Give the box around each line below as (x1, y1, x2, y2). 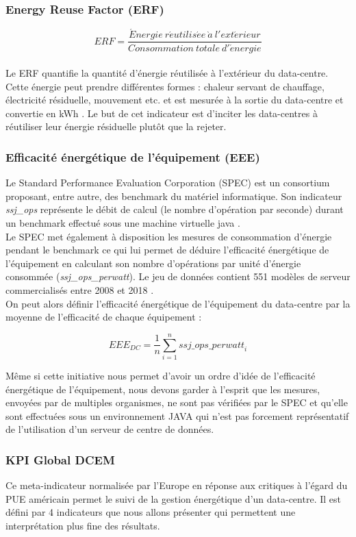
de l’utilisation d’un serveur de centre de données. (5, 422, 214, 436)
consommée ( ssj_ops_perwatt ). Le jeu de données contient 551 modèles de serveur (5, 269, 351, 284)
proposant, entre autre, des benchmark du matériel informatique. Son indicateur (5, 188, 342, 203)
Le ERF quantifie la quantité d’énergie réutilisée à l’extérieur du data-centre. (5, 66, 329, 80)
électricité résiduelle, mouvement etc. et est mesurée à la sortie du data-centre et (5, 92, 344, 107)
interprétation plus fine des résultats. (5, 518, 160, 532)
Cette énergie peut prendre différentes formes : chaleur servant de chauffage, (5, 79, 325, 93)
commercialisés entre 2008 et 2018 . (5, 283, 154, 297)
